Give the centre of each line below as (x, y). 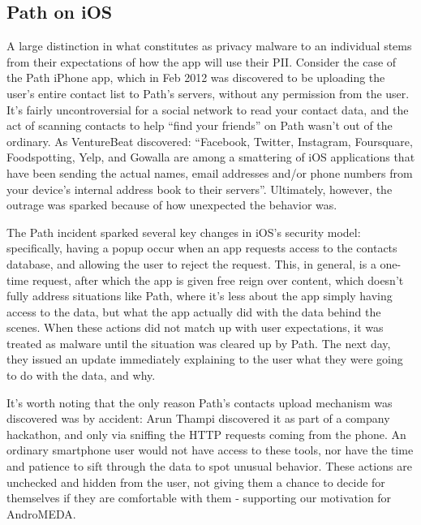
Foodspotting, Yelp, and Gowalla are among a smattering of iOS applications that (211, 157)
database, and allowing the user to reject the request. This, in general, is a (191, 263)
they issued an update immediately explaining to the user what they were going (205, 359)
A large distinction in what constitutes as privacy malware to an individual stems (209, 46)
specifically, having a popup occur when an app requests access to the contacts (202, 248)
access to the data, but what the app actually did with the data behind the (194, 311)
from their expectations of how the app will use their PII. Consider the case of (202, 61)
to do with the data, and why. (81, 375)
